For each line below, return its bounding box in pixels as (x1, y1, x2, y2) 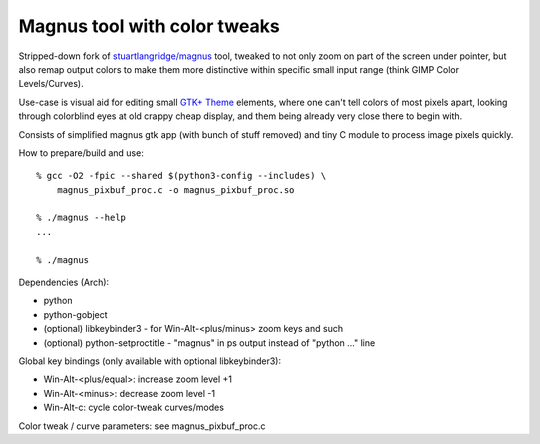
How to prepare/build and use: (18, 146, 144, 159)
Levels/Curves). (18, 78, 84, 90)
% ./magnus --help (36, 212, 127, 224)
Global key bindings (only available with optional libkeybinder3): (18, 355, 282, 367)
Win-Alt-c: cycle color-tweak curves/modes (43, 401, 225, 414)
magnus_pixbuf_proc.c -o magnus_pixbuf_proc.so (56, 184, 295, 195)
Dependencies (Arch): (18, 276, 110, 289)
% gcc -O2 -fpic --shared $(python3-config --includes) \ (36, 170, 327, 182)
